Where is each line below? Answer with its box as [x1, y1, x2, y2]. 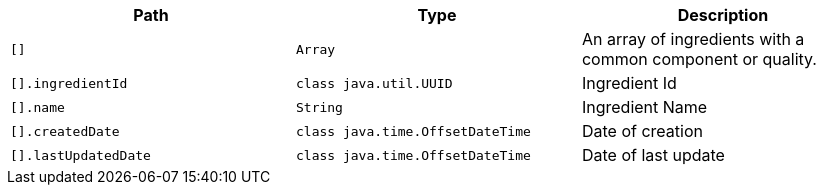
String [295, 99, 343, 115]
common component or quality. [581, 49, 817, 69]
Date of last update [581, 145, 725, 165]
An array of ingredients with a [581, 29, 805, 49]
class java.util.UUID [295, 75, 453, 91]
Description [677, 5, 769, 25]
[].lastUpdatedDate [10, 147, 151, 163]
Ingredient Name [581, 97, 708, 117]
